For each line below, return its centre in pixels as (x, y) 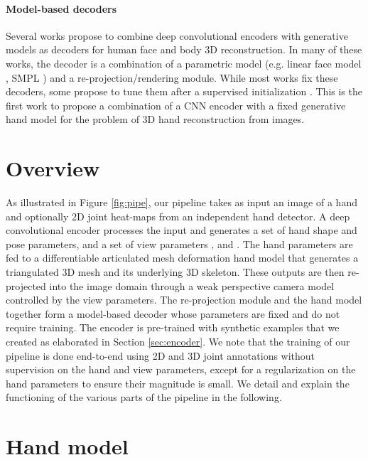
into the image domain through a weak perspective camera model (192, 285)
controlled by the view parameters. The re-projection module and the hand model (184, 300)
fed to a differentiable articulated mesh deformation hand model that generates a (182, 258)
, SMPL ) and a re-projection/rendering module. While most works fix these (172, 77)
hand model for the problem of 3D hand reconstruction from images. (155, 119)
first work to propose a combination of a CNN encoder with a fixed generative (176, 105)
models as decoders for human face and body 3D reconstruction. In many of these (184, 49)
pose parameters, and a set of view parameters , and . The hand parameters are (179, 244)
